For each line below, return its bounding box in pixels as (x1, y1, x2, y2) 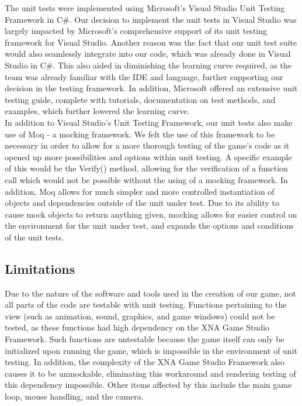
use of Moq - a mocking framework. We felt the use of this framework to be (5, 128, 275, 140)
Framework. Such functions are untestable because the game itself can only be (5, 333, 284, 345)
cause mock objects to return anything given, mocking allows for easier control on (5, 208, 297, 220)
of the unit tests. (5, 230, 64, 243)
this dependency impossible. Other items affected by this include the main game (5, 379, 292, 391)
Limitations (5, 259, 75, 277)
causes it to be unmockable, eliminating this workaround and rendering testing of (5, 367, 296, 379)
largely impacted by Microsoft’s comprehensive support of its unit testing (5, 25, 268, 37)
